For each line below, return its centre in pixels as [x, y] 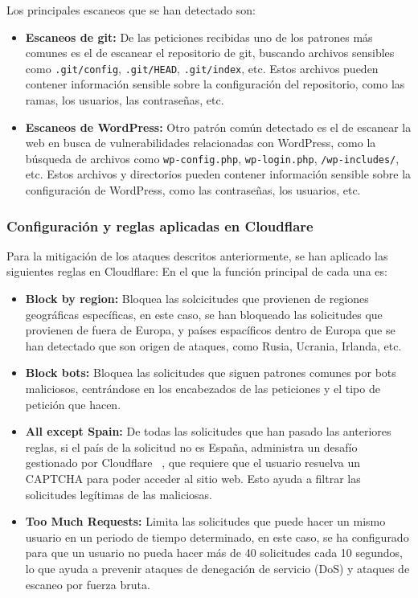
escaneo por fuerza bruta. [88, 584]
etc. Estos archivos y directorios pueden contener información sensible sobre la [218, 174]
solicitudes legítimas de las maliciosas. [119, 494]
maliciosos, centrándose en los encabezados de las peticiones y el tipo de [203, 389]
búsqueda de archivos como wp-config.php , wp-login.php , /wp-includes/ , [212, 158]
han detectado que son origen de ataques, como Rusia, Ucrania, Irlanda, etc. [213, 345]
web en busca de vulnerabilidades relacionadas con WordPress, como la [201, 143]
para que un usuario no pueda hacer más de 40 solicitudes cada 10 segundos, [214, 553]
